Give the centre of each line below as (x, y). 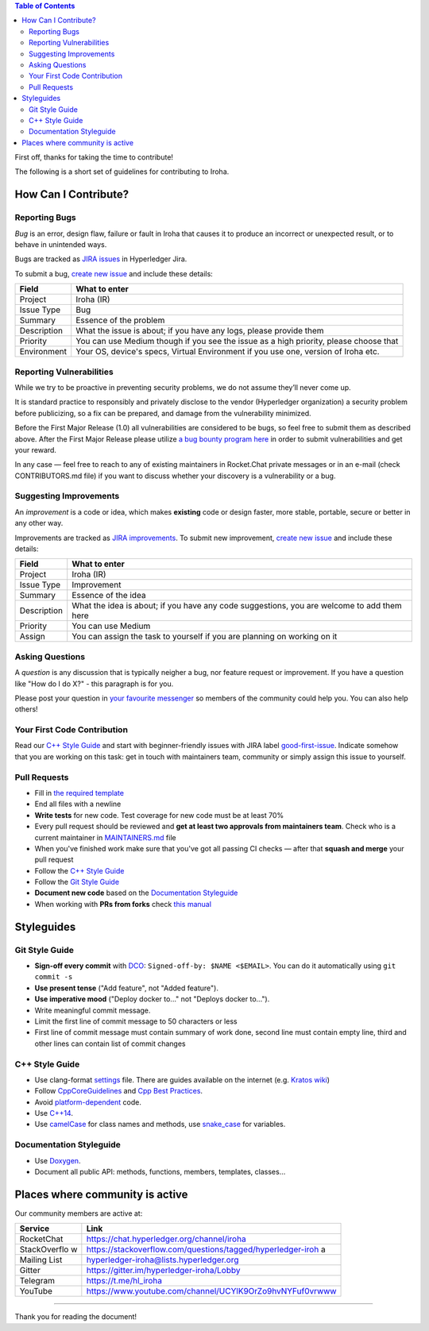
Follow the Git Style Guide (77, 882)
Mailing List (41, 1260)
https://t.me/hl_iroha (124, 1281)
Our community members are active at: (79, 1213)
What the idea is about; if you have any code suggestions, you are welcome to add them (237, 606)
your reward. (36, 449)
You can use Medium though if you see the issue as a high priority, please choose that (237, 341)
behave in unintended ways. (61, 245)
